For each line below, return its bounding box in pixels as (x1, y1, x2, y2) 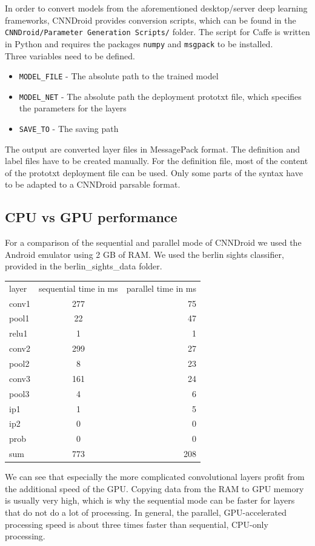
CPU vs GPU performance (5, 208, 177, 226)
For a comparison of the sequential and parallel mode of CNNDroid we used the (5, 236, 302, 249)
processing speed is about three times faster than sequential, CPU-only (5, 518, 268, 530)
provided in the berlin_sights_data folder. (5, 260, 162, 272)
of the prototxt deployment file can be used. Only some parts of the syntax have (5, 166, 303, 179)
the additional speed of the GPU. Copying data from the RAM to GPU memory (5, 482, 304, 495)
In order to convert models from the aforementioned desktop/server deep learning (5, 2, 308, 14)
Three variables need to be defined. (5, 49, 135, 62)
